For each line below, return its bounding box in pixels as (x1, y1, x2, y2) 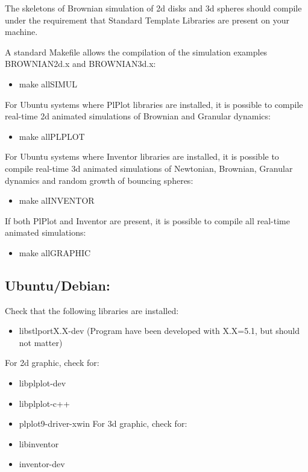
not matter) (19, 336, 63, 348)
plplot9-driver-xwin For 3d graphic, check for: (19, 417, 187, 430)
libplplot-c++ (19, 397, 70, 409)
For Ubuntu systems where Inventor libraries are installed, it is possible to (5, 150, 279, 163)
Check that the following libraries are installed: (5, 304, 179, 316)
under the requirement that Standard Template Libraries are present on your (5, 13, 290, 26)
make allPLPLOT (19, 130, 85, 142)
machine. (5, 25, 38, 38)
